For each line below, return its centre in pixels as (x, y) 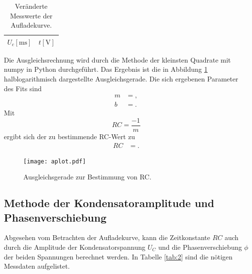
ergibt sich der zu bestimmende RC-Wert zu (69, 136)
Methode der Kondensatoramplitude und (109, 203)
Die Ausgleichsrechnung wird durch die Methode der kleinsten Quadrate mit (118, 59)
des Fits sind (23, 88)
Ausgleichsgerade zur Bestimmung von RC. (87, 177)
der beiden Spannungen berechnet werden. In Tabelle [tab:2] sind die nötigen (118, 256)
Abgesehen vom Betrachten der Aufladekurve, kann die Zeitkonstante (107, 237)
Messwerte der (31, 15)
